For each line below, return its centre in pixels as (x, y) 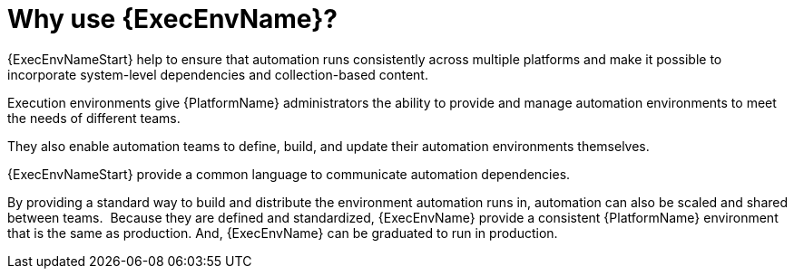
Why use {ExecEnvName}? (172, 19)
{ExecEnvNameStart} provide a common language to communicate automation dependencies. (289, 174)
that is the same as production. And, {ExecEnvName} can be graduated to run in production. (283, 233)
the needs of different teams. (94, 118)
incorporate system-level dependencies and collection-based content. (218, 74)
